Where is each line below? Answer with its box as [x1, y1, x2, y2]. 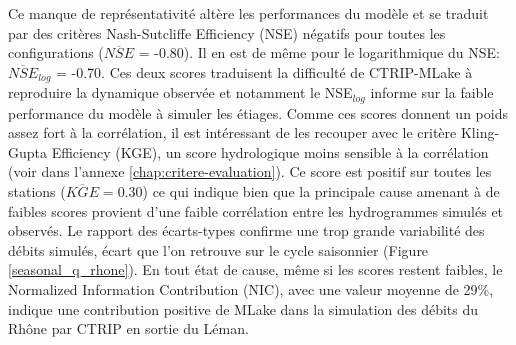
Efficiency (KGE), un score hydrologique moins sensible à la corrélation [51, 141, 489, 162]
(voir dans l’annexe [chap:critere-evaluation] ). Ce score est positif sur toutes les [8, 161, 492, 182]
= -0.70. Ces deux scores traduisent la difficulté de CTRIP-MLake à [56, 61, 473, 82]
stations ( [8, 181, 66, 202]
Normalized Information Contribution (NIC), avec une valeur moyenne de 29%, [8, 279, 494, 300]
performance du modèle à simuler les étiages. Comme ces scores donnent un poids [8, 102, 508, 123]
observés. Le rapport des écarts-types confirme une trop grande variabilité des [8, 220, 485, 241]
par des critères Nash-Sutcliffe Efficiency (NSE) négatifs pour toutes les [8, 22, 446, 43]
